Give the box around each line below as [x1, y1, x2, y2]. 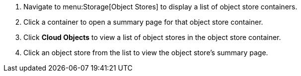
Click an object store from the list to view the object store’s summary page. [23, 48, 268, 57]
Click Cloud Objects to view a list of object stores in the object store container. [23, 33, 281, 41]
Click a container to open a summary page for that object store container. [23, 18, 263, 26]
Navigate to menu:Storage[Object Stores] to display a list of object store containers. [23, 2, 298, 11]
